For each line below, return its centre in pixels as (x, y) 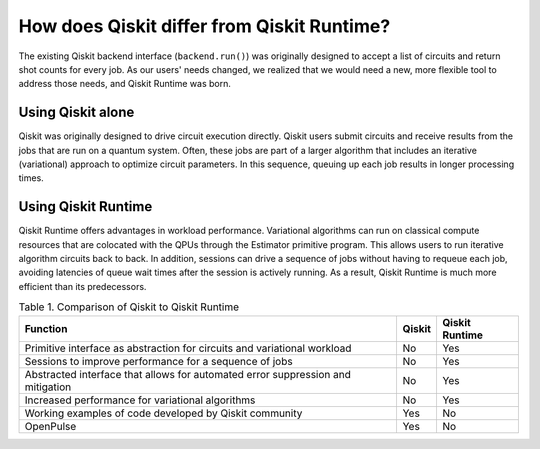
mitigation (48, 387)
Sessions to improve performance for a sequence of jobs (159, 361)
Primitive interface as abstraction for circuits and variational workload (188, 348)
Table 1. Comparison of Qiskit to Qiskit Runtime (129, 307)
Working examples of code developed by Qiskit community (163, 413)
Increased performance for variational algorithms (140, 400)
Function (46, 328)
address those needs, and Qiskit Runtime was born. (125, 84)
